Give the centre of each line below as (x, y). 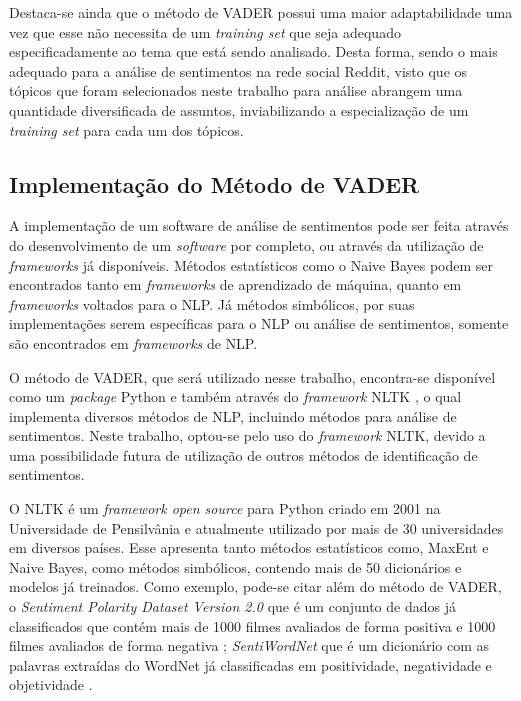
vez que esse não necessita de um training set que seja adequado (205, 31)
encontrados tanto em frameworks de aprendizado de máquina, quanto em (235, 284)
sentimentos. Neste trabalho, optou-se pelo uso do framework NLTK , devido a (247, 435)
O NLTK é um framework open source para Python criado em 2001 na (225, 508)
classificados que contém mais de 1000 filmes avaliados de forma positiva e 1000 (252, 625)
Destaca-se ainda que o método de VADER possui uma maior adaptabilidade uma (261, 12)
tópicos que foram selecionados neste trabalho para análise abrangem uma (236, 90)
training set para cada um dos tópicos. (126, 129)
